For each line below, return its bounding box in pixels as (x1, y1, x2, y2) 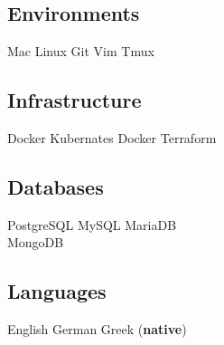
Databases (7, 172, 104, 200)
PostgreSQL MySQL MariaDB (7, 215, 177, 234)
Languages (7, 277, 107, 305)
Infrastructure (7, 86, 142, 114)
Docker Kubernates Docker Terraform (7, 129, 217, 147)
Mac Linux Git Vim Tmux (7, 42, 154, 61)
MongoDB (7, 233, 64, 252)
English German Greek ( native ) (7, 320, 187, 339)
